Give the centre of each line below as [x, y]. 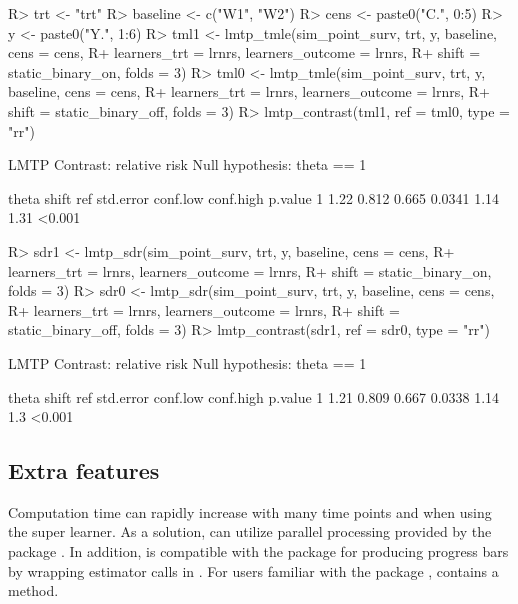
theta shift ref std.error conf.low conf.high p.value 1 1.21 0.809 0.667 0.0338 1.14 [254, 396]
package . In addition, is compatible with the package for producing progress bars [258, 551]
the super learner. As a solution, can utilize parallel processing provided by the [250, 531]
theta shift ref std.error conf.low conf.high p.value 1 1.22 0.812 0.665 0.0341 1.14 [254, 197]
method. [33, 590]
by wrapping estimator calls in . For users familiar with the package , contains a [253, 570]
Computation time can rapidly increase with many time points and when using [250, 511]
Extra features [84, 470]
